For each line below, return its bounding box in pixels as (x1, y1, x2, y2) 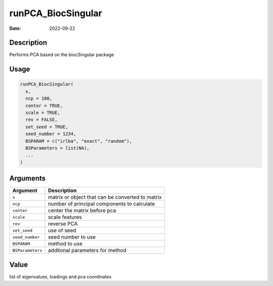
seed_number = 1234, (25, 131, 76, 137)
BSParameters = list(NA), (25, 145, 89, 151)
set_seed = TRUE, (25, 124, 68, 130)
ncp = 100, (25, 96, 53, 101)
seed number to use (48, 233, 96, 240)
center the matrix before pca (48, 207, 116, 214)
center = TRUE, (25, 103, 63, 108)
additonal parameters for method (48, 247, 126, 254)
